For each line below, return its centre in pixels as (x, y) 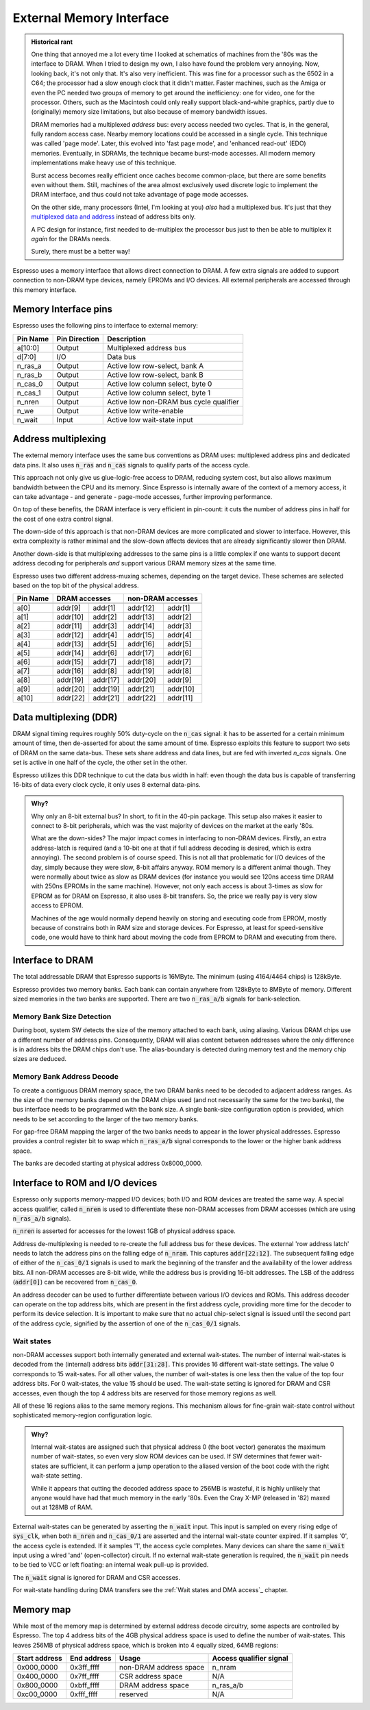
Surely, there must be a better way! (81, 252)
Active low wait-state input (150, 419)
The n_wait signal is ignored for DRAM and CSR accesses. (97, 1577)
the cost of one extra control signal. (63, 519)
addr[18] (141, 662)
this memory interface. (45, 290)
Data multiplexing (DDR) (65, 717)
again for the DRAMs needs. (71, 239)
